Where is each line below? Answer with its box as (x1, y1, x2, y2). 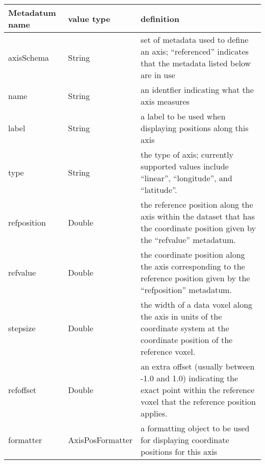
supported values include (140, 160, 229, 172)
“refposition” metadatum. (140, 284, 232, 296)
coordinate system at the (140, 322, 229, 334)
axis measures (140, 95, 190, 107)
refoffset (8, 384, 37, 396)
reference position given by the (140, 272, 250, 284)
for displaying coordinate (140, 434, 229, 446)
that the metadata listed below (140, 57, 251, 69)
